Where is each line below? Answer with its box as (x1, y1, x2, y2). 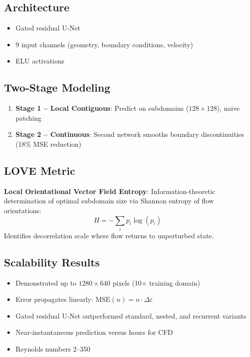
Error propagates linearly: (15, 294, 93, 304)
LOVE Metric (4, 162, 75, 178)
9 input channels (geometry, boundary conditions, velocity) (15, 39, 193, 49)
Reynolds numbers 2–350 (15, 344, 90, 354)
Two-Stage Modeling (4, 80, 111, 95)
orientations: (4, 205, 41, 215)
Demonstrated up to (15, 277, 77, 288)
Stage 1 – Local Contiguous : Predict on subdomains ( (15, 103, 189, 113)
